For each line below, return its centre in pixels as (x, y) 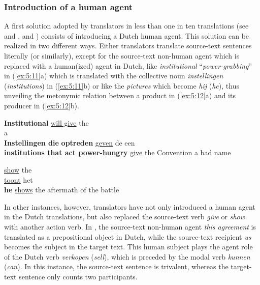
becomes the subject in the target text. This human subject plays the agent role (128, 247)
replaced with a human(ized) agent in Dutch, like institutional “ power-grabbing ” (128, 65)
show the (18, 169)
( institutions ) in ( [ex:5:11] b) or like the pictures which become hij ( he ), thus (122, 85)
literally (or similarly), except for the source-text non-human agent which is (122, 55)
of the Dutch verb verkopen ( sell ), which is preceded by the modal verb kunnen (127, 256)
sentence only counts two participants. (78, 276)
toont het (19, 179)
